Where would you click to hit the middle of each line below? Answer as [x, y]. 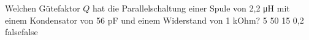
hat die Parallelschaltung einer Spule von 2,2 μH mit [191, 8]
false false [21, 32]
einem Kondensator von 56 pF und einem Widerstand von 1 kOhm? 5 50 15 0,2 [154, 20]
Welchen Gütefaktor [43, 8]
